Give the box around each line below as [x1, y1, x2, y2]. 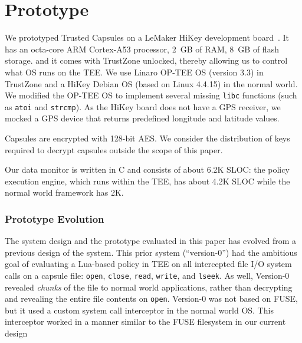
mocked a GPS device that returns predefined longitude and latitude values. [5, 112, 280, 124]
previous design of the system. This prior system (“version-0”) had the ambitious [5, 246, 297, 258]
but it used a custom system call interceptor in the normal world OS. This [5, 304, 274, 316]
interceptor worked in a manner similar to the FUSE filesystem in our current [5, 315, 286, 328]
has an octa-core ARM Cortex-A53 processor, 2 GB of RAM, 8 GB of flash [5, 42, 279, 55]
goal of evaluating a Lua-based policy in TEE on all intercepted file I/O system [5, 258, 292, 270]
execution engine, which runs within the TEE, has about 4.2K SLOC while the [5, 174, 290, 187]
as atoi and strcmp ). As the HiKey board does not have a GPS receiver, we [5, 100, 281, 113]
